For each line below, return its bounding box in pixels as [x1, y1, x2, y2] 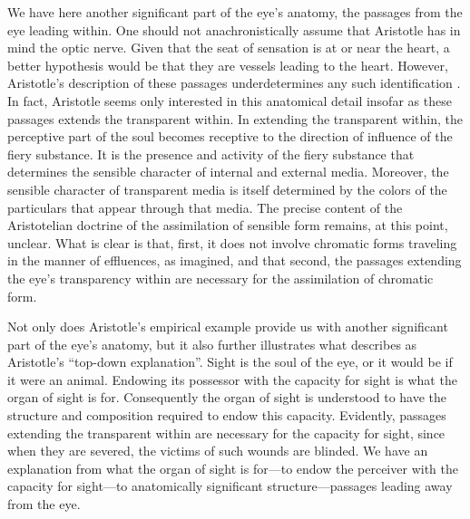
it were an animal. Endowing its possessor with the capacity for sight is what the [7, 370, 457, 389]
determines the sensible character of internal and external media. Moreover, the [7, 162, 449, 181]
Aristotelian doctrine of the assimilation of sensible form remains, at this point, [7, 216, 448, 235]
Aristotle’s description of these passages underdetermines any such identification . [7, 73, 461, 92]
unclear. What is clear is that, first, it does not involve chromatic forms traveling [7, 233, 457, 252]
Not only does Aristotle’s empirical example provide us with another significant [7, 317, 448, 336]
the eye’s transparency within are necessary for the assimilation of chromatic [7, 268, 434, 287]
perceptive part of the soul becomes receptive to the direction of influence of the [7, 127, 453, 146]
